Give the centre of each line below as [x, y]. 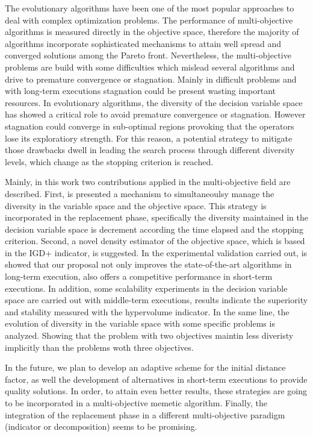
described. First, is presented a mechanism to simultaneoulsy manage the [140, 193]
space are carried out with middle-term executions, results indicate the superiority [156, 300]
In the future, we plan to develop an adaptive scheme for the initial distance [145, 367]
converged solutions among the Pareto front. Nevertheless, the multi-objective [148, 55]
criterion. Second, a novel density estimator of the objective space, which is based [155, 241]
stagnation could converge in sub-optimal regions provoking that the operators [150, 126]
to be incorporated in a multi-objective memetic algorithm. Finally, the [136, 403]
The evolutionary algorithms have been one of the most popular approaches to [150, 8]
